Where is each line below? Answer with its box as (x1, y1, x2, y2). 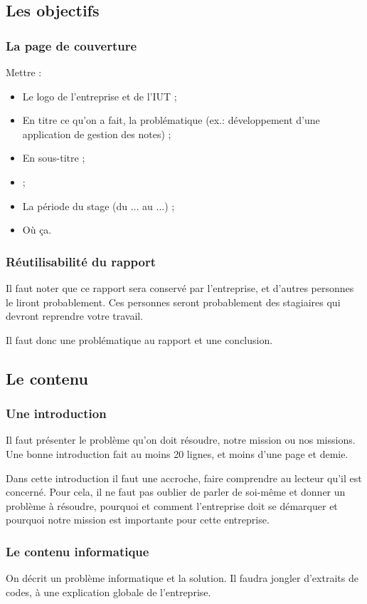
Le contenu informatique (6, 542, 149, 560)
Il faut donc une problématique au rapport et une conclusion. (6, 332, 273, 347)
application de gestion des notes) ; (22, 126, 171, 141)
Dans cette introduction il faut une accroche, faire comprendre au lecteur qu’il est (6, 470, 362, 485)
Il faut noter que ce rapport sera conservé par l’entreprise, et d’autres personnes (6, 280, 354, 295)
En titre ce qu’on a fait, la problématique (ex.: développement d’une (22, 113, 320, 127)
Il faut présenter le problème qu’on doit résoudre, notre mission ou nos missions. (6, 432, 356, 447)
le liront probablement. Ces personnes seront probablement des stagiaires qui (6, 294, 341, 309)
